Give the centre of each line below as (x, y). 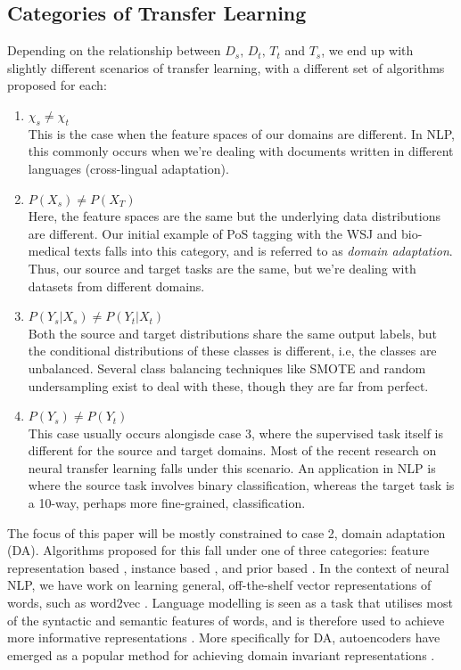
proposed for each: (57, 85)
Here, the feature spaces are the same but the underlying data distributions (234, 216)
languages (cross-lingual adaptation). (128, 168)
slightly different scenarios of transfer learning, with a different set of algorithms (226, 67)
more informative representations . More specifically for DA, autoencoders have (224, 637)
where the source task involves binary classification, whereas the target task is (241, 485)
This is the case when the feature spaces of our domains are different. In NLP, (241, 133)
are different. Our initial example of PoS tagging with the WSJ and (213, 233)
